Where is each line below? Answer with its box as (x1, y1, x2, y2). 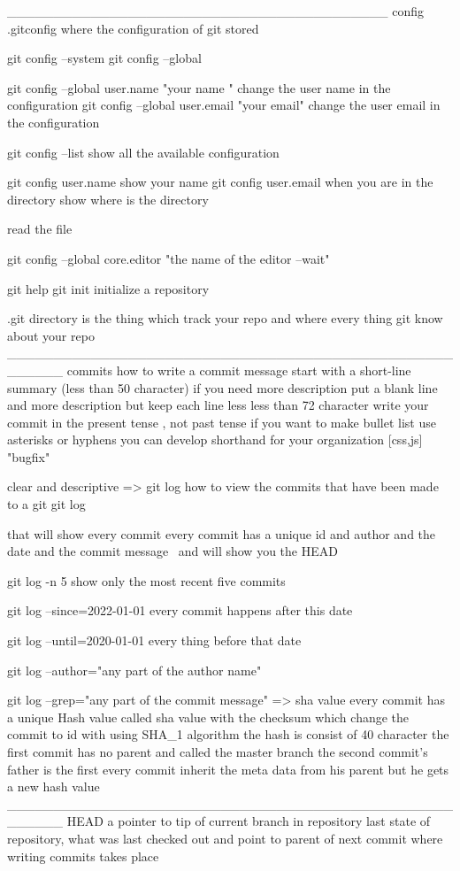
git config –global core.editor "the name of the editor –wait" (7, 249, 330, 267)
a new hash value (7, 777, 100, 796)
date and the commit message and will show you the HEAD (7, 542, 338, 560)
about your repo (7, 326, 95, 344)
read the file (7, 220, 73, 238)
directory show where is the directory (7, 189, 209, 208)
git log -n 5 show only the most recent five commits (7, 571, 286, 590)
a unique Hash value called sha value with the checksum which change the (7, 707, 410, 726)
